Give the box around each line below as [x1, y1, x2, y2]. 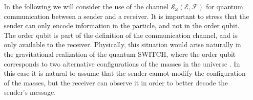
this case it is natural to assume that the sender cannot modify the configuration [4, 68, 246, 78]
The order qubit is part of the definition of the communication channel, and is [4, 30, 238, 40]
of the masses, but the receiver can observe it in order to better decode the [4, 77, 228, 87]
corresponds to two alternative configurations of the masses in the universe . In [4, 58, 240, 68]
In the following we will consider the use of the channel [4, 1, 169, 11]
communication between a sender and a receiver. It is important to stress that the [4, 11, 249, 21]
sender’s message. [4, 87, 56, 97]
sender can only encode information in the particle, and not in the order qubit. [4, 20, 240, 31]
